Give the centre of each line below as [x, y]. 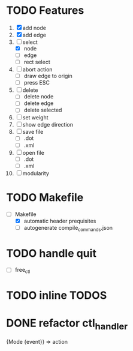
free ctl [22, 271]
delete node [39, 97]
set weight [36, 118]
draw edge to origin [48, 76]
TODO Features [45, 10]
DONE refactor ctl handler [67, 324]
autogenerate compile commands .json [68, 228]
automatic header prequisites [60, 221]
